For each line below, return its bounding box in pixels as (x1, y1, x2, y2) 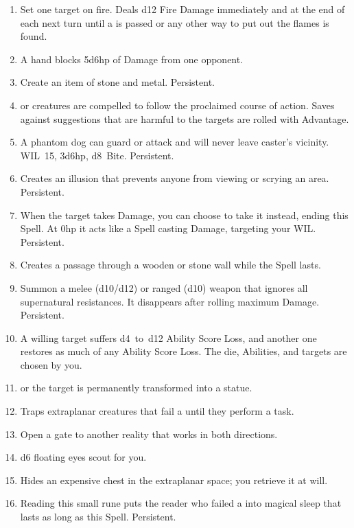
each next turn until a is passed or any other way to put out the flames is (20, 15, 329, 30)
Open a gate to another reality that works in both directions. (20, 426, 278, 441)
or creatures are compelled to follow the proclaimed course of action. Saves (20, 97, 335, 112)
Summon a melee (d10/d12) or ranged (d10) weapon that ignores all (20, 280, 308, 295)
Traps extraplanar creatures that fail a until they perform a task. (20, 404, 294, 418)
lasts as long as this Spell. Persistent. (20, 509, 176, 524)
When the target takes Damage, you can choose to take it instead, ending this (20, 207, 349, 222)
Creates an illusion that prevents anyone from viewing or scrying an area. (20, 171, 329, 185)
